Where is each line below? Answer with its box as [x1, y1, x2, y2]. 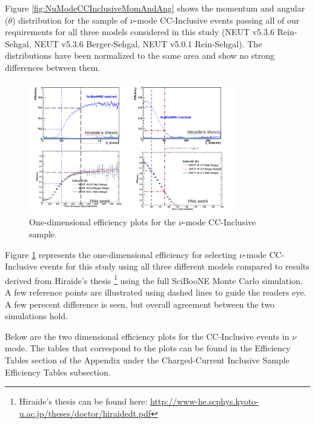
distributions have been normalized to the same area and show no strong [5, 49, 275, 62]
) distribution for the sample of [12, 13, 128, 26]
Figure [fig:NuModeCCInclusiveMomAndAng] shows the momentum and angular [5, 2, 305, 14]
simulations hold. [5, 310, 68, 322]
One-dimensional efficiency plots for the [29, 216, 176, 228]
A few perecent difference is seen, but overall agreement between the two [5, 297, 275, 310]
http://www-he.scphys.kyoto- [150, 395, 259, 408]
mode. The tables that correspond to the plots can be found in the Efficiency [5, 342, 291, 354]
